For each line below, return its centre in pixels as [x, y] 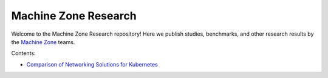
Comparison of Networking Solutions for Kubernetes [92, 64]
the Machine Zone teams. [43, 42]
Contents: [23, 53]
